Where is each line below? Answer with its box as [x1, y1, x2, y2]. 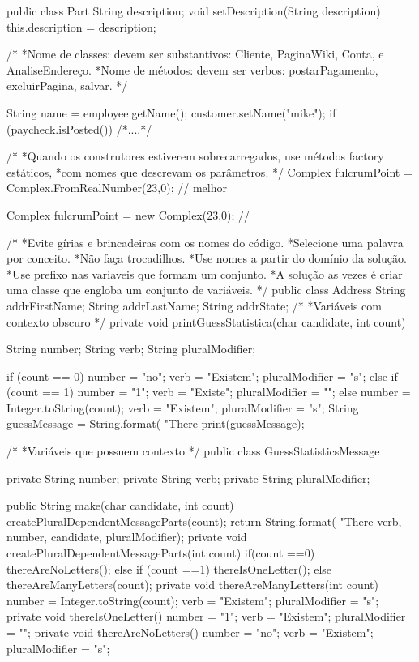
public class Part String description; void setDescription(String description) [6, 2, 381, 19]
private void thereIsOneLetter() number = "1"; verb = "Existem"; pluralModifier [6, 608, 406, 625]
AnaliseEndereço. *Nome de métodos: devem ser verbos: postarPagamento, [6, 61, 378, 78]
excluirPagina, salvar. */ [6, 77, 128, 94]
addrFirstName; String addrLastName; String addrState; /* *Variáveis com [6, 297, 382, 314]
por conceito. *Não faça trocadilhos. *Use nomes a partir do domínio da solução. [6, 250, 407, 267]
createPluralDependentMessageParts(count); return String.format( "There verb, [6, 512, 402, 529]
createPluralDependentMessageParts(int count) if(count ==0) [6, 545, 315, 562]
